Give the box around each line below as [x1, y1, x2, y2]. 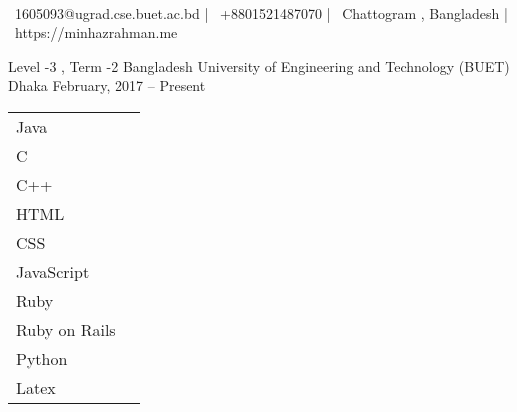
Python [16, 346, 68, 370]
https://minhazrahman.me [14, 22, 178, 43]
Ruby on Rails [16, 317, 116, 341]
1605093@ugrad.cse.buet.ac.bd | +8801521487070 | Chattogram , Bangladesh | [14, 2, 508, 23]
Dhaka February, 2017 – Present [8, 75, 206, 96]
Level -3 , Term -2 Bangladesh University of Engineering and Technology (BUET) [8, 55, 510, 76]
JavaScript [16, 259, 90, 283]
